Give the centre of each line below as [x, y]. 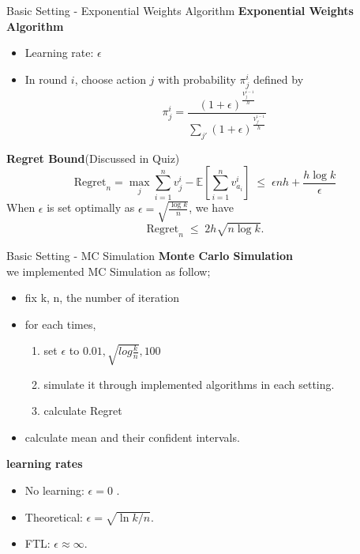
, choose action [110, 79]
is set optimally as [91, 207]
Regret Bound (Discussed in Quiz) [93, 158]
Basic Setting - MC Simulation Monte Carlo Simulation [150, 255]
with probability [197, 79]
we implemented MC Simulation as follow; [109, 271]
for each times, [60, 324]
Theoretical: [54, 516]
